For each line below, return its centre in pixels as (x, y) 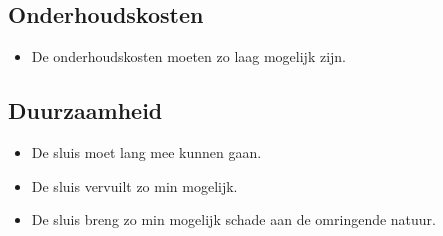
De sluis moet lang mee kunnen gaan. (146, 152)
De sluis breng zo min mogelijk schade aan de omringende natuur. (234, 219)
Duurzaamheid (85, 110)
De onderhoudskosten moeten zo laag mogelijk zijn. (189, 56)
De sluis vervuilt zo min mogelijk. (134, 185)
